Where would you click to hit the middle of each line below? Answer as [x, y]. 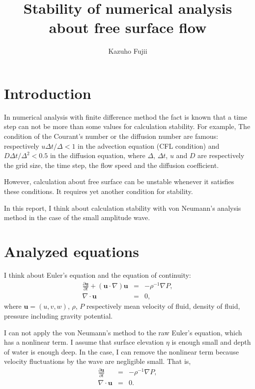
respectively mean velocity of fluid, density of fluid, [163, 306]
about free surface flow [128, 27]
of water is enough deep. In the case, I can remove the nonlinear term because [121, 351]
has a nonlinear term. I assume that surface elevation [84, 342]
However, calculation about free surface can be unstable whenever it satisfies [119, 181]
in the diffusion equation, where [98, 155]
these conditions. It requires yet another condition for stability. [99, 191]
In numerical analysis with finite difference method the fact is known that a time [126, 116]
